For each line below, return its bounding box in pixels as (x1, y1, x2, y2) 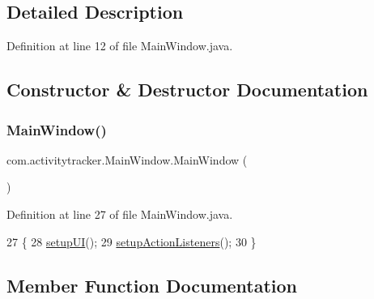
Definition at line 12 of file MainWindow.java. (6, 37, 233, 54)
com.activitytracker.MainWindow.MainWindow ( (6, 151, 248, 168)
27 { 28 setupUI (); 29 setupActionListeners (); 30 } (6, 233, 257, 250)
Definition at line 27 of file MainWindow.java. (6, 205, 233, 222)
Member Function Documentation (6, 272, 298, 297)
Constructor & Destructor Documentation (6, 77, 368, 102)
